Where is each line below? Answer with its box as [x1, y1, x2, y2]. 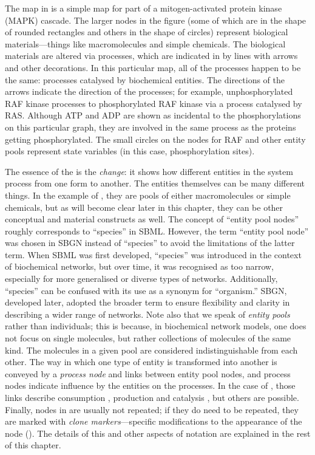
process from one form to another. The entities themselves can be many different [5, 177, 305, 190]
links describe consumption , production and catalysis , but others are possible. [5, 391, 299, 403]
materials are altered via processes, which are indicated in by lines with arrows [5, 49, 298, 62]
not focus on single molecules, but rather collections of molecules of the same [5, 332, 291, 344]
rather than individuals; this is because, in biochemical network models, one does [5, 320, 307, 332]
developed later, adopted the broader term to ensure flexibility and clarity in [5, 296, 290, 309]
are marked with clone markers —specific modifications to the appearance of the [5, 415, 302, 428]
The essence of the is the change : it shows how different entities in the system [5, 165, 293, 177]
